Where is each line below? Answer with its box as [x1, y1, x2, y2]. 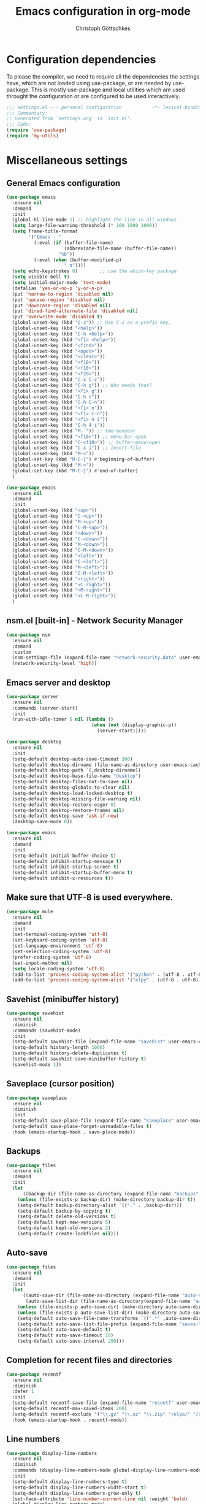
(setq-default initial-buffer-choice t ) [12, 853, 116, 859]
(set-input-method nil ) [12, 960, 72, 966]
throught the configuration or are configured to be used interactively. [6, 92, 180, 99]
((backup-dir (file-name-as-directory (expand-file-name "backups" [22, 1191, 199, 1197]
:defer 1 [12, 1388, 34, 1395]
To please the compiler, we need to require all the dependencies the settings [6, 72, 200, 80]
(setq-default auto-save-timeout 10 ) [17, 1332, 114, 1338]
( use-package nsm [6, 632, 51, 638]
